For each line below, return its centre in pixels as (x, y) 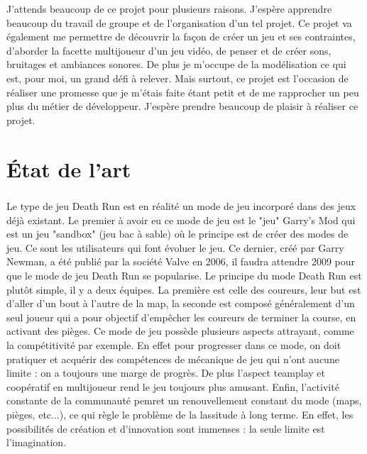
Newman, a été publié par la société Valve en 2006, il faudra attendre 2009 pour (181, 261)
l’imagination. (37, 442)
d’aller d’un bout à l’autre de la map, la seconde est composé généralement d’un (181, 303)
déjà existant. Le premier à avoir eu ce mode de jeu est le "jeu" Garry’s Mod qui (181, 220)
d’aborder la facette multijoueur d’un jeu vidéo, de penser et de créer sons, (169, 50)
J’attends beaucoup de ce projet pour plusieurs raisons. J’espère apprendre (169, 9)
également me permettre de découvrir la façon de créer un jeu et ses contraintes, (181, 37)
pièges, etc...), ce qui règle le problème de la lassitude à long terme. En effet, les (180, 414)
